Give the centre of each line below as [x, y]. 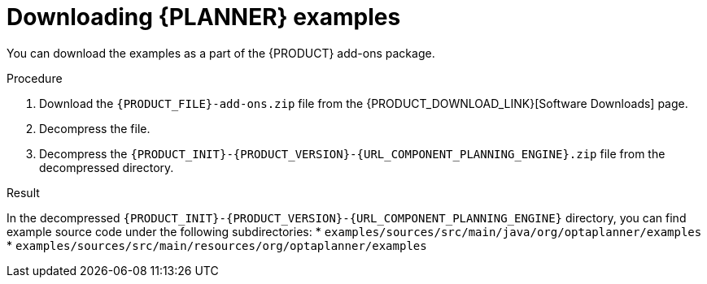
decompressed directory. [107, 167]
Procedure [35, 78]
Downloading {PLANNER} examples [204, 17]
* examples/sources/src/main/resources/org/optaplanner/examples [217, 245]
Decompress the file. [95, 128]
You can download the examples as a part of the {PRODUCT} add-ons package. [221, 53]
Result [23, 192]
